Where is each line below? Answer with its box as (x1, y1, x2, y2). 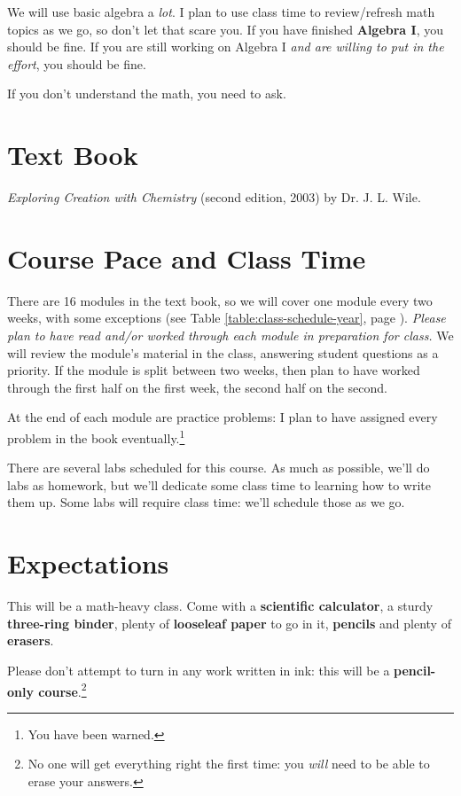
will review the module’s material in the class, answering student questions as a (7, 343, 439, 362)
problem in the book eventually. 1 (7, 425, 185, 447)
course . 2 (38, 679, 87, 700)
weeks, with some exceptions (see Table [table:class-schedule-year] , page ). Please (7, 308, 446, 327)
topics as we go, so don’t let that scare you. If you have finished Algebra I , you (7, 20, 443, 38)
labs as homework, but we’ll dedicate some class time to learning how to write (7, 475, 431, 494)
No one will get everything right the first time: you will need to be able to (27, 754, 430, 773)
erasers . (7, 631, 54, 650)
